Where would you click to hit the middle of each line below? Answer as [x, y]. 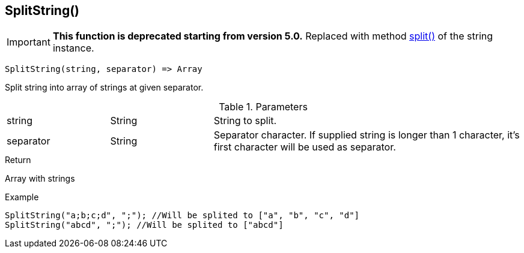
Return [18, 160]
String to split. [245, 121]
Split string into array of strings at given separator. [104, 88]
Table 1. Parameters [263, 107]
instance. [73, 48]
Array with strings [40, 179]
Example [22, 197]
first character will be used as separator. [305, 147]
